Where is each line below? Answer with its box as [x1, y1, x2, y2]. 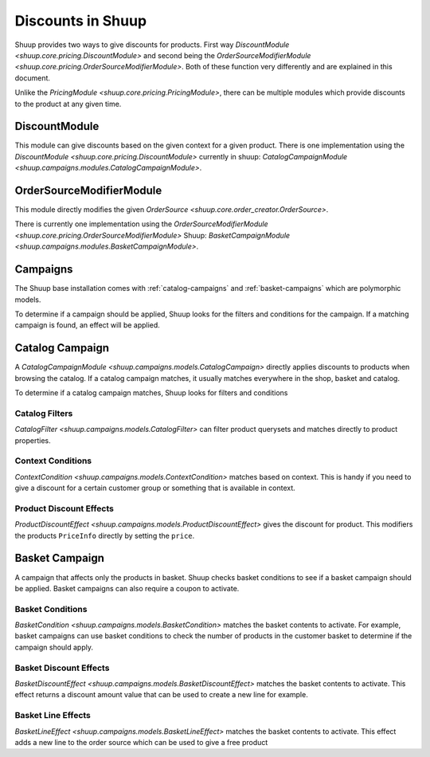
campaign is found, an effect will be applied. [14, 320, 161, 330]
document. [14, 73, 51, 83]
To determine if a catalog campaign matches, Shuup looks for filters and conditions [14, 388, 288, 398]
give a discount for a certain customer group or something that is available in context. [14, 483, 296, 493]
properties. [14, 435, 51, 445]
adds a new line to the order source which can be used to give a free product [14, 737, 268, 747]
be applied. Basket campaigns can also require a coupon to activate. [14, 583, 240, 593]
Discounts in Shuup [14, 12, 147, 29]
